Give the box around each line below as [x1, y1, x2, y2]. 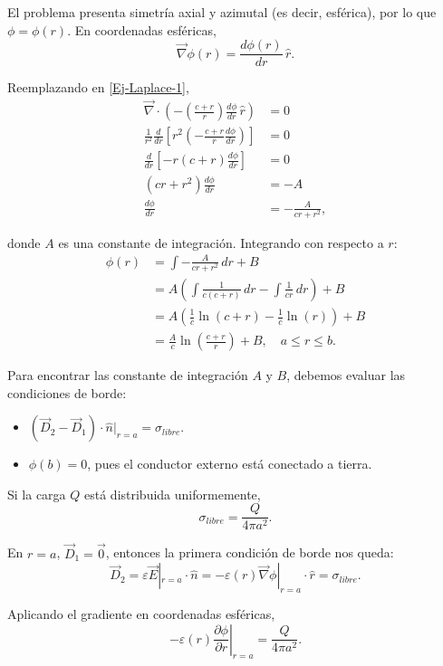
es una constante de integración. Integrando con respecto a [58, 233, 384, 252]
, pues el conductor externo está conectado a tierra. [87, 454, 372, 473]
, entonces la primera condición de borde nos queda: [105, 543, 394, 562]
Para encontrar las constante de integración [7, 366, 248, 385]
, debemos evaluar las [286, 366, 406, 385]
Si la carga [7, 484, 66, 503]
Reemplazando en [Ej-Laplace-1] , [7, 78, 189, 97]
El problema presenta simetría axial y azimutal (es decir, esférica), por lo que [7, 3, 437, 21]
